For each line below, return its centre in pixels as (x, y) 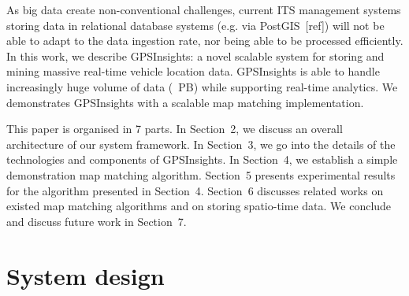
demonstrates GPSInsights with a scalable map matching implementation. (185, 102)
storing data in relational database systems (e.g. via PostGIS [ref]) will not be (195, 25)
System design (86, 275)
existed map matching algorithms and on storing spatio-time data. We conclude (199, 206)
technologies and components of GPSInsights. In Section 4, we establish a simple (202, 159)
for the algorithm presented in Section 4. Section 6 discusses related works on (195, 190)
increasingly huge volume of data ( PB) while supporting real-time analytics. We (202, 86)
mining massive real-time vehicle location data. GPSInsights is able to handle (193, 71)
